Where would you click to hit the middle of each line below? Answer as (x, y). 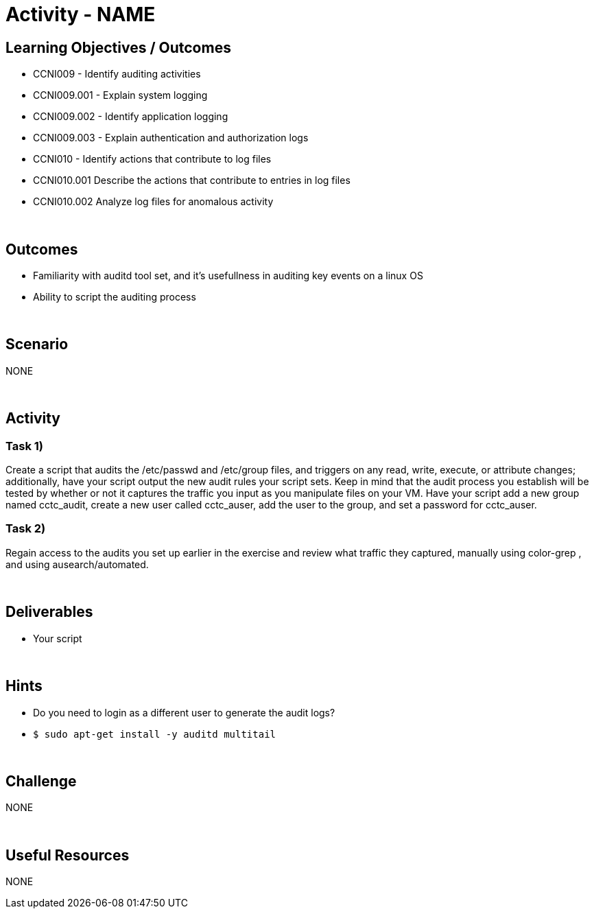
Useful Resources (68, 855)
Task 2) (26, 529)
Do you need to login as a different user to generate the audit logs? (184, 712)
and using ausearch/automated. (77, 564)
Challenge (41, 781)
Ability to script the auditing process (115, 297)
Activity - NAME (81, 14)
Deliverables (49, 612)
